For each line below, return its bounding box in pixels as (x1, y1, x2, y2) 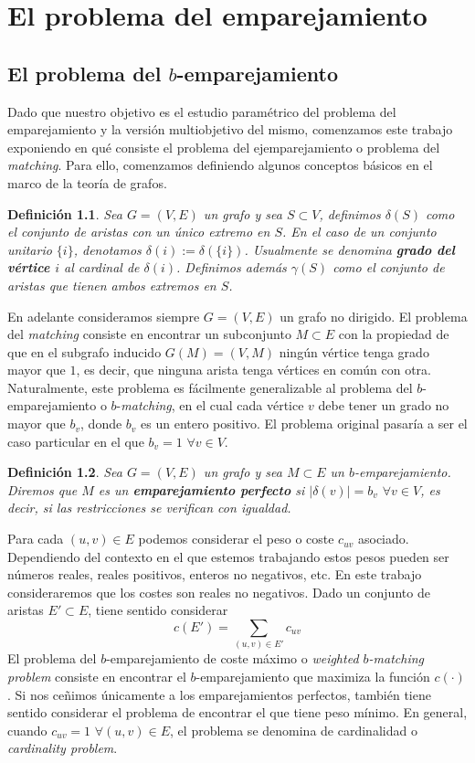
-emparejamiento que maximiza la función (195, 667, 430, 685)
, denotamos (73, 239, 142, 259)
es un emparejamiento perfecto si (98, 480, 305, 499)
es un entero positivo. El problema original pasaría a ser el (141, 414, 468, 433)
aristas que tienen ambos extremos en (7, 275, 216, 294)
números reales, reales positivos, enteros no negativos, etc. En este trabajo (7, 565, 422, 584)
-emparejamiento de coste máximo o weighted (106, 649, 359, 668)
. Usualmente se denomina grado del (244, 239, 455, 259)
